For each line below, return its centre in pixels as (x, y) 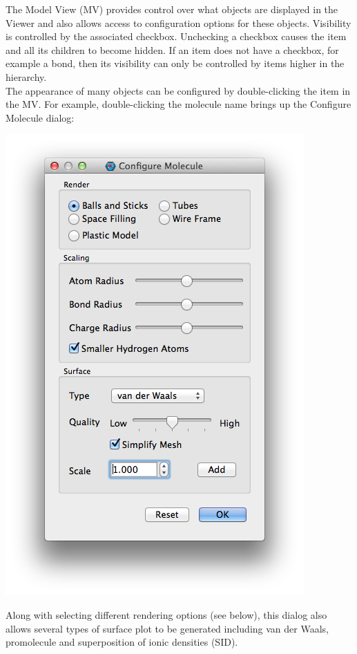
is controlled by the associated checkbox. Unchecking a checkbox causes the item (176, 36)
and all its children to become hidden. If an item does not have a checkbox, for (172, 49)
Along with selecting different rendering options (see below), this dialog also (166, 614)
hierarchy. (26, 76)
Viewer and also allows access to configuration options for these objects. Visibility (178, 22)
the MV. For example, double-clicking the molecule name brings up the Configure (178, 104)
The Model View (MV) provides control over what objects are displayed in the (172, 9)
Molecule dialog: (40, 117)
